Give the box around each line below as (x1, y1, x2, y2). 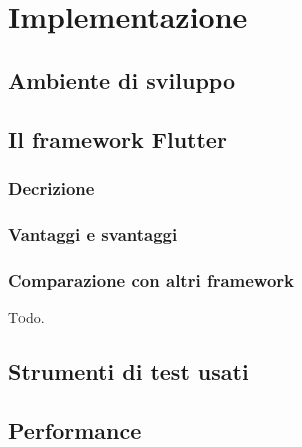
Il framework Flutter (8, 123, 227, 154)
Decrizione (8, 175, 95, 200)
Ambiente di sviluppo (8, 64, 235, 95)
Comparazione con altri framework (8, 267, 294, 292)
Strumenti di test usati (8, 355, 249, 386)
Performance (8, 414, 142, 445)
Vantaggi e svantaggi (8, 221, 178, 246)
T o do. (8, 306, 45, 327)
